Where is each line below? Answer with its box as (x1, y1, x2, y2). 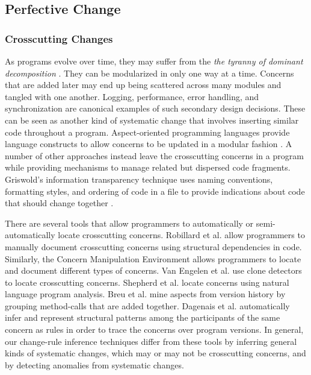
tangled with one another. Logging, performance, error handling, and (5, 90, 259, 102)
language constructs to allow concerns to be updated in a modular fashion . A (5, 137, 292, 150)
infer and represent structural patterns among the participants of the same (5, 311, 280, 324)
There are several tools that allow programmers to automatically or (5, 216, 254, 229)
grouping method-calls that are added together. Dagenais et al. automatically (5, 299, 290, 312)
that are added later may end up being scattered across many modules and (5, 78, 282, 91)
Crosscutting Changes (5, 31, 113, 46)
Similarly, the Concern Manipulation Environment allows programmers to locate (5, 252, 301, 265)
